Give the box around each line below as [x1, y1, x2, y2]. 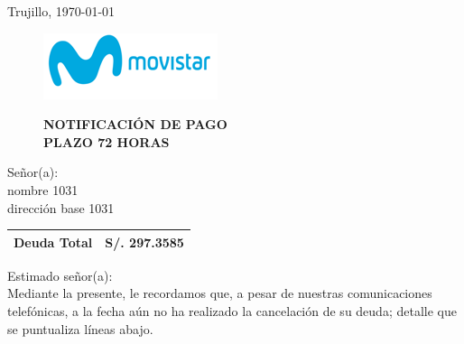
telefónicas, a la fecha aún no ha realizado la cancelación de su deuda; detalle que [7, 301, 457, 320]
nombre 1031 [7, 180, 79, 199]
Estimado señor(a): [7, 265, 113, 284]
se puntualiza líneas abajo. [7, 319, 153, 338]
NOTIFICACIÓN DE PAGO [43, 115, 227, 134]
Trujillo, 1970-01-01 [7, 2, 116, 20]
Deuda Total [14, 232, 93, 251]
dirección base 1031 [7, 198, 115, 217]
